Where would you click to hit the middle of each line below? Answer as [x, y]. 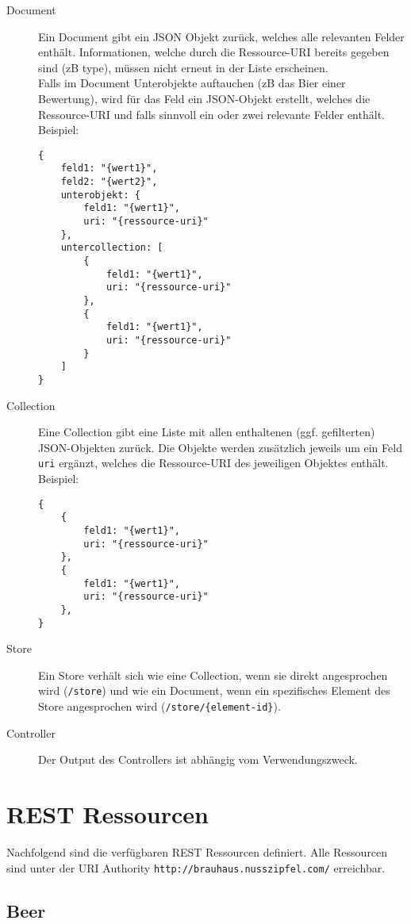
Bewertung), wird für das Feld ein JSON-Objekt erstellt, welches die [204, 98]
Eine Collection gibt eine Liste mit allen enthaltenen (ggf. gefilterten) [207, 432]
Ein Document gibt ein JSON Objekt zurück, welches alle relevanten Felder [221, 36]
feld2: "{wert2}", [109, 182]
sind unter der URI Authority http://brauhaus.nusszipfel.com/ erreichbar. [196, 867]
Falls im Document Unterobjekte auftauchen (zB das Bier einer [192, 83]
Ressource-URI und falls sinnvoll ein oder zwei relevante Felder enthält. [211, 114]
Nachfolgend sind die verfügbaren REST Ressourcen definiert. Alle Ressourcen [197, 851]
